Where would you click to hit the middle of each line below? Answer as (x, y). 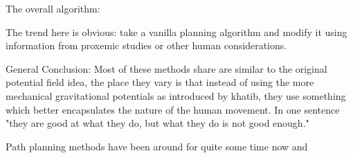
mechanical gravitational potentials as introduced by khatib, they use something (176, 95)
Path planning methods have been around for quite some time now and (157, 146)
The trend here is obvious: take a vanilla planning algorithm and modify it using (176, 32)
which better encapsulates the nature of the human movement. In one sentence (173, 109)
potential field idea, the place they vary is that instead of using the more (160, 82)
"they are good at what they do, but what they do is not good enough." (157, 123)
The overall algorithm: (53, 8)
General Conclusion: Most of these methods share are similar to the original (166, 68)
